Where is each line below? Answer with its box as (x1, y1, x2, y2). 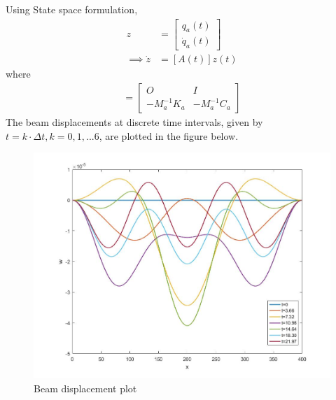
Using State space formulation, (6, 2, 138, 16)
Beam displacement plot (34, 380, 137, 395)
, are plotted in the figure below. (99, 128, 239, 143)
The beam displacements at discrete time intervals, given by (6, 114, 263, 129)
